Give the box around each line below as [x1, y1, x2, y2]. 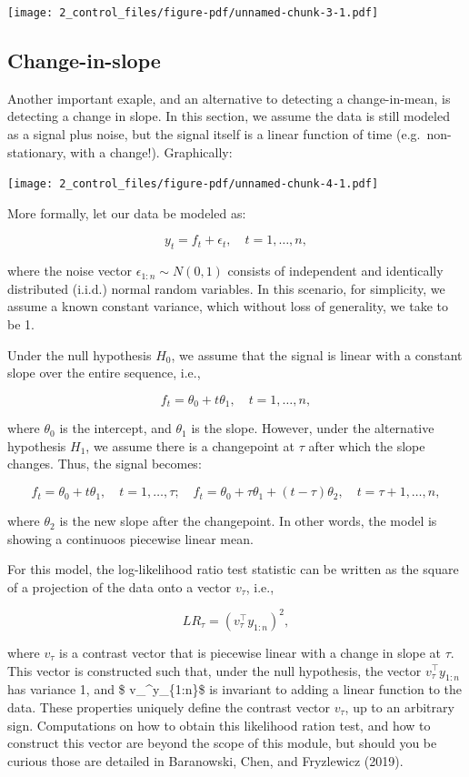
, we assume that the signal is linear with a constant [171, 345, 463, 364]
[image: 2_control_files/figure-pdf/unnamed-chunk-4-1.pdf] [7, 177, 379, 191]
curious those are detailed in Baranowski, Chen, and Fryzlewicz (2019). [7, 751, 404, 770]
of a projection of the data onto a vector [7, 577, 232, 596]
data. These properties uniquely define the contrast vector [7, 697, 331, 716]
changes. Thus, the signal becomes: [7, 454, 202, 473]
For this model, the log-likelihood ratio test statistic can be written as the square [7, 560, 459, 579]
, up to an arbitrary [344, 697, 454, 716]
